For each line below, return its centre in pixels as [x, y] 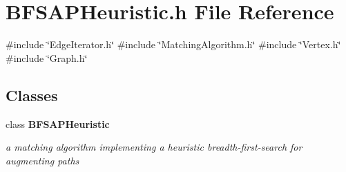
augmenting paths [42, 160]
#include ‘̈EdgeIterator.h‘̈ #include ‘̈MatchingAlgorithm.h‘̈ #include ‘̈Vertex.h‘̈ [173, 44]
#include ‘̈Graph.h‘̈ [47, 57]
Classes [32, 95]
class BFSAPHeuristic [58, 123]
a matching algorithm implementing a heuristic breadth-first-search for [154, 147]
